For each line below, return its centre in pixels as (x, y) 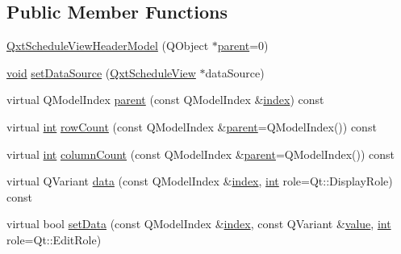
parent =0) (243, 46)
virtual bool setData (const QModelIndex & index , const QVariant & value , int (199, 224)
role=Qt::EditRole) (54, 239)
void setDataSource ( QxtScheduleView (101, 72)
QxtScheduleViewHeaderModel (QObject (108, 46)
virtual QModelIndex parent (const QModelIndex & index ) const (165, 100)
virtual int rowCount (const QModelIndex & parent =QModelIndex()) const (192, 126)
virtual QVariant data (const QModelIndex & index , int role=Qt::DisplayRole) (200, 181)
